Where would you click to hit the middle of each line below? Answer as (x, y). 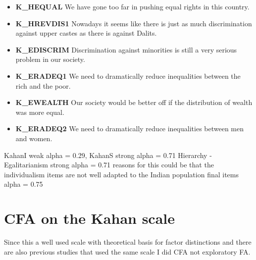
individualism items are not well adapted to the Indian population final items (121, 174)
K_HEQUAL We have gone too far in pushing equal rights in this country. (132, 6)
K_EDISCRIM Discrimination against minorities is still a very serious (126, 49)
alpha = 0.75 (24, 184)
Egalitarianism (26, 165)
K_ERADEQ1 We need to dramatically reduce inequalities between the (128, 76)
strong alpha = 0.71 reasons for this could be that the (132, 165)
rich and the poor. (43, 85)
